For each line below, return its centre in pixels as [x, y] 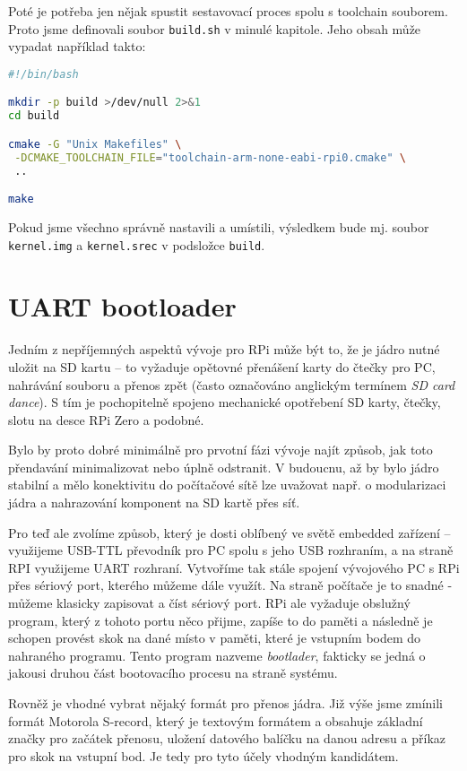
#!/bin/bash [43, 74]
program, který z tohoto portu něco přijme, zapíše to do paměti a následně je [221, 620]
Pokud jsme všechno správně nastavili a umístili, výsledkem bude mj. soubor [219, 226]
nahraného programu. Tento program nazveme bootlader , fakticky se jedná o [217, 655]
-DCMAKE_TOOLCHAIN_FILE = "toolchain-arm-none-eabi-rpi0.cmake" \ [210, 157]
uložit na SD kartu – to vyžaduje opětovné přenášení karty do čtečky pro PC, [222, 366]
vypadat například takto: [77, 46]
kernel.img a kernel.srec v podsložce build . [137, 244]
